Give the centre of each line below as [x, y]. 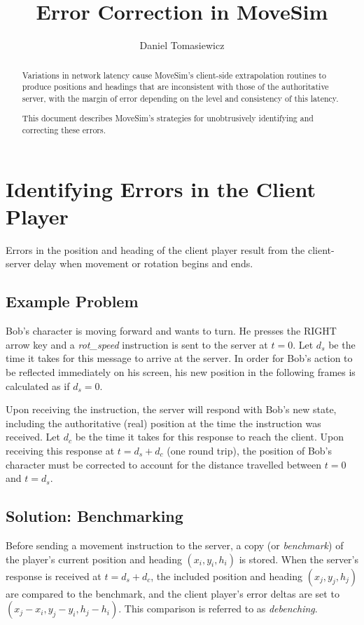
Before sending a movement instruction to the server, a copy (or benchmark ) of [175, 545]
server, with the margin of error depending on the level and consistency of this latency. [180, 98]
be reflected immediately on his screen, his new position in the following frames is [181, 371]
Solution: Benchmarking [94, 516]
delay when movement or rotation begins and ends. [143, 263]
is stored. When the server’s [299, 559]
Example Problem [72, 301]
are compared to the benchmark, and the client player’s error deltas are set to [173, 593]
